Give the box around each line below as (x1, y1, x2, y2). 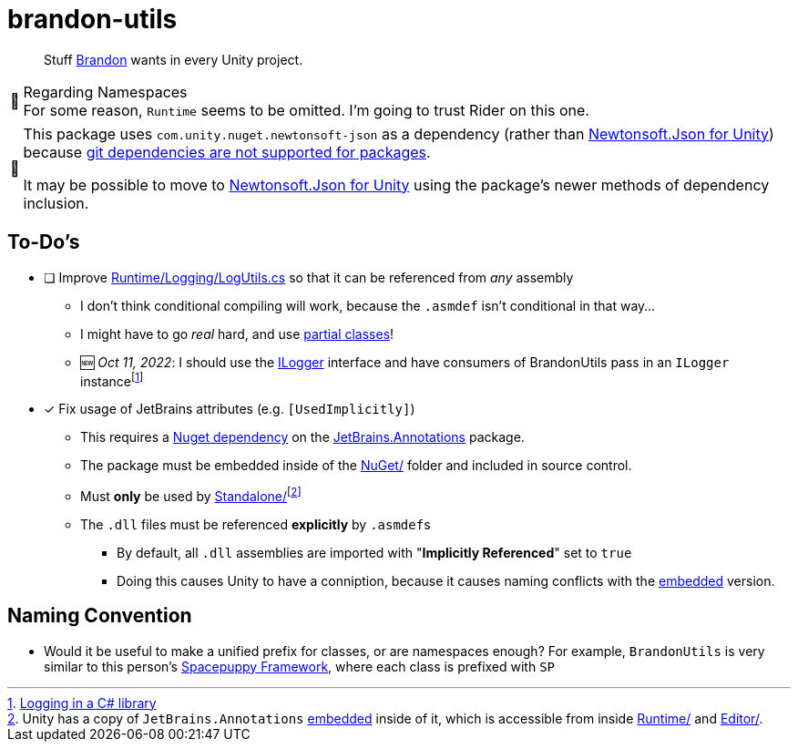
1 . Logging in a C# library (7, 694, 157, 711)
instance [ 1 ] (80, 370, 144, 389)
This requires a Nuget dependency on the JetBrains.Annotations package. (80, 429, 525, 446)
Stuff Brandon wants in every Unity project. (44, 51, 303, 67)
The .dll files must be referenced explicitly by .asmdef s (80, 516, 431, 532)
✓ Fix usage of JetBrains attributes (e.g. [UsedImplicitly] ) (44, 401, 415, 417)
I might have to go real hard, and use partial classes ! (80, 325, 394, 342)
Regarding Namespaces (23, 82, 188, 101)
